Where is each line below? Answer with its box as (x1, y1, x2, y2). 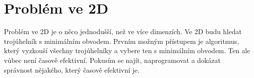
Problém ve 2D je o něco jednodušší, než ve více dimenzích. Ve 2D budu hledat (4, 26, 242, 37)
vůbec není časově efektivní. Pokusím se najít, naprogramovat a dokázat (4, 55, 221, 65)
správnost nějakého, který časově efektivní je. (4, 64, 140, 75)
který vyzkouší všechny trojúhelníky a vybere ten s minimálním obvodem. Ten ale (4, 45, 251, 56)
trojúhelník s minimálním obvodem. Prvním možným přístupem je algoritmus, (4, 36, 239, 46)
